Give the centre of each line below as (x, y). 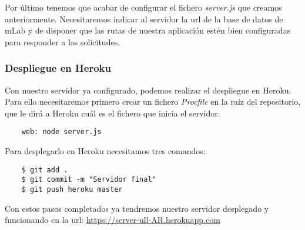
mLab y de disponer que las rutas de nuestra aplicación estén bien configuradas (148, 30)
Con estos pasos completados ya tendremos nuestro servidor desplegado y (137, 208)
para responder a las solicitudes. (63, 41)
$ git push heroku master (72, 189)
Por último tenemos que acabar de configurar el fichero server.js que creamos (143, 7)
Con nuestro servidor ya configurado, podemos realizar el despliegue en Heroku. (148, 90)
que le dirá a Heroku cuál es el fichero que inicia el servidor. (113, 113)
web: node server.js (61, 132)
